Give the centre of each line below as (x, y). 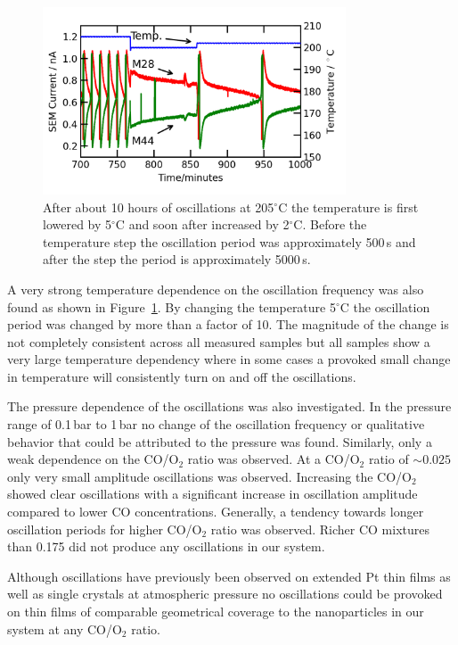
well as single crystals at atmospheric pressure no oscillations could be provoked (225, 594)
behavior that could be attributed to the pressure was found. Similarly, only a (220, 441)
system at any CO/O (65, 628)
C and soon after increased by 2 (202, 224)
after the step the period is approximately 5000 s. (177, 259)
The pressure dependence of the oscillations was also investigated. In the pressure (229, 406)
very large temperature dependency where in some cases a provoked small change (229, 359)
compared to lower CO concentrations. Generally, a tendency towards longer (216, 512)
